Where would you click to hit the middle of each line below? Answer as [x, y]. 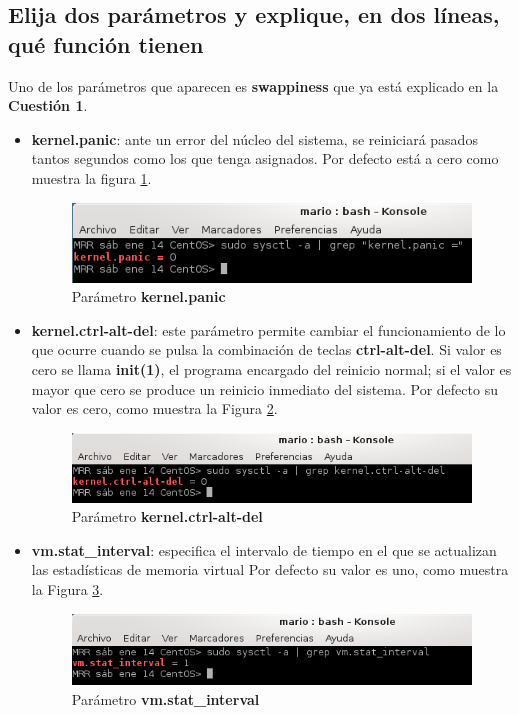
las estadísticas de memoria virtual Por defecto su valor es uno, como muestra [270, 569]
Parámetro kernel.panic [148, 296]
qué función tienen [106, 43]
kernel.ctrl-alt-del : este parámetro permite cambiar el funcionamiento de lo [268, 329]
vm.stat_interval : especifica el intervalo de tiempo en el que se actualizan [264, 549]
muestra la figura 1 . [91, 177]
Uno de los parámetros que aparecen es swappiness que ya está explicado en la [253, 85]
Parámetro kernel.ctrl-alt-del [167, 516]
